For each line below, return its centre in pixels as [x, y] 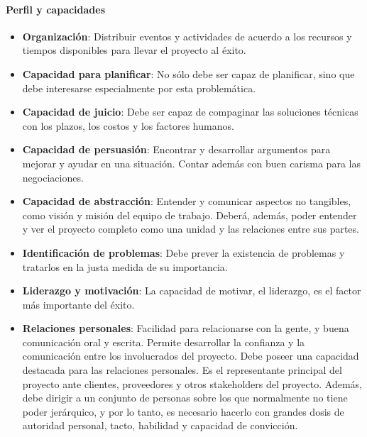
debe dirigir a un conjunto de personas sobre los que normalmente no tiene [185, 398]
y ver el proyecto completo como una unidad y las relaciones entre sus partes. [191, 229]
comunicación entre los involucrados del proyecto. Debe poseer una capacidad [191, 356]
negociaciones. [53, 177]
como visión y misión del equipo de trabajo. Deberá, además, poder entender [190, 215]
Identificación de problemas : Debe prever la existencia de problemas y [183, 252]
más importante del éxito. [78, 304]
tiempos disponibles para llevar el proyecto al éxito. [134, 50]
